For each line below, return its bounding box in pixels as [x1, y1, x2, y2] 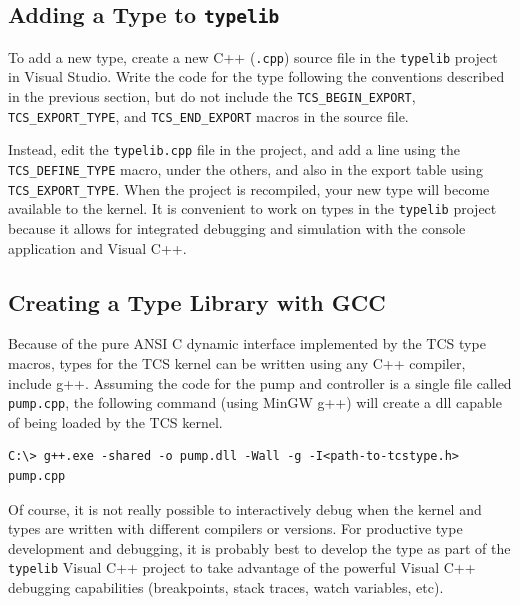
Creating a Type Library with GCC [8, 286, 386, 317]
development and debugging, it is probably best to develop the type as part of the [8, 537, 511, 558]
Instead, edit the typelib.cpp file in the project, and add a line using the [8, 139, 460, 160]
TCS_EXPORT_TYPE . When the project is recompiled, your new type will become [8, 178, 490, 199]
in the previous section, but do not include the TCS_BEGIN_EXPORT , [8, 86, 416, 107]
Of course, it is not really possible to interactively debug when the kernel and [8, 498, 482, 519]
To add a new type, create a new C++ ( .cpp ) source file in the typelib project [8, 46, 498, 67]
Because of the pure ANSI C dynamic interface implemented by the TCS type [8, 333, 486, 354]
